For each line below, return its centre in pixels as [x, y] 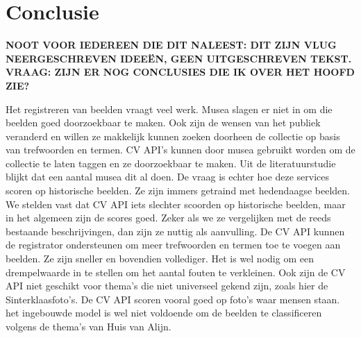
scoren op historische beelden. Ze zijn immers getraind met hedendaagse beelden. [178, 191]
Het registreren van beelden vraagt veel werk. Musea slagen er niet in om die [169, 109]
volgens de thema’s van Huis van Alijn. [89, 326]
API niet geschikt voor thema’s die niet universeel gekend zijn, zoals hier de [167, 286]
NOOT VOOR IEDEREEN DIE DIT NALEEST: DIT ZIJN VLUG [171, 45]
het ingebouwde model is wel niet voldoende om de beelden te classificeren [164, 313]
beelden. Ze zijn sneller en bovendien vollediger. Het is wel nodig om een [160, 259]
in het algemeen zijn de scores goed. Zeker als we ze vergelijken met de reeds [168, 218]
